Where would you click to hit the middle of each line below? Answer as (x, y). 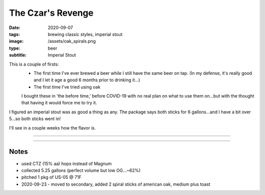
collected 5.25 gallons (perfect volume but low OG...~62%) (81, 170)
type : (15, 48)
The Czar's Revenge (51, 13)
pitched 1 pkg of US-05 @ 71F (52, 177)
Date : (15, 28)
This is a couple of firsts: (34, 64)
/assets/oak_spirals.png (72, 41)
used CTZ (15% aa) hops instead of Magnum (67, 163)
